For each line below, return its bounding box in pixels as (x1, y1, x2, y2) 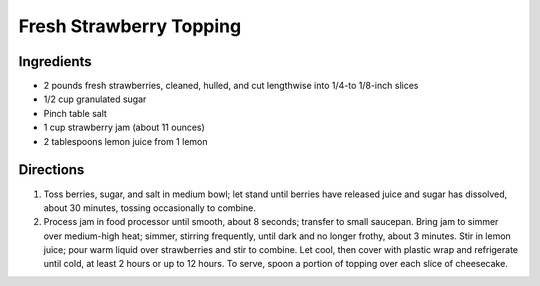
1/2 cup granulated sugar (43, 93, 147, 105)
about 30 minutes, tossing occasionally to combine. (43, 201, 257, 214)
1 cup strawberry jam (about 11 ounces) (43, 121, 205, 134)
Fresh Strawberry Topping (18, 15, 242, 37)
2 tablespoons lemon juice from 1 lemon (43, 135, 208, 147)
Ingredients (18, 53, 92, 70)
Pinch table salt (43, 107, 107, 119)
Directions (18, 161, 85, 179)
